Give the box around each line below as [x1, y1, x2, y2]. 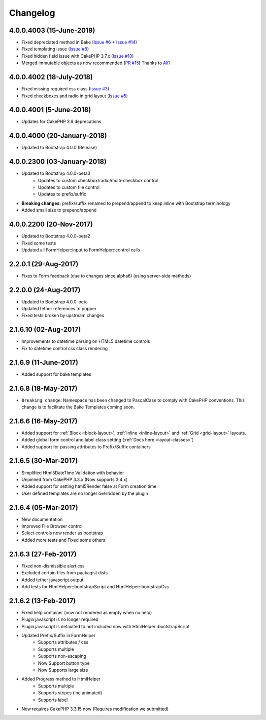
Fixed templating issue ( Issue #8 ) [21, 46, 89, 52]
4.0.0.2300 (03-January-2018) [9, 158, 107, 166]
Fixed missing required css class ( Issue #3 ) [21, 86, 109, 92]
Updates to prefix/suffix [38, 191, 86, 197]
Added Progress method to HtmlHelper [21, 676, 101, 682]
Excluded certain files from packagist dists [21, 570, 108, 576]
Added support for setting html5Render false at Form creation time [21, 483, 157, 489]
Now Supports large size [38, 667, 88, 673]
